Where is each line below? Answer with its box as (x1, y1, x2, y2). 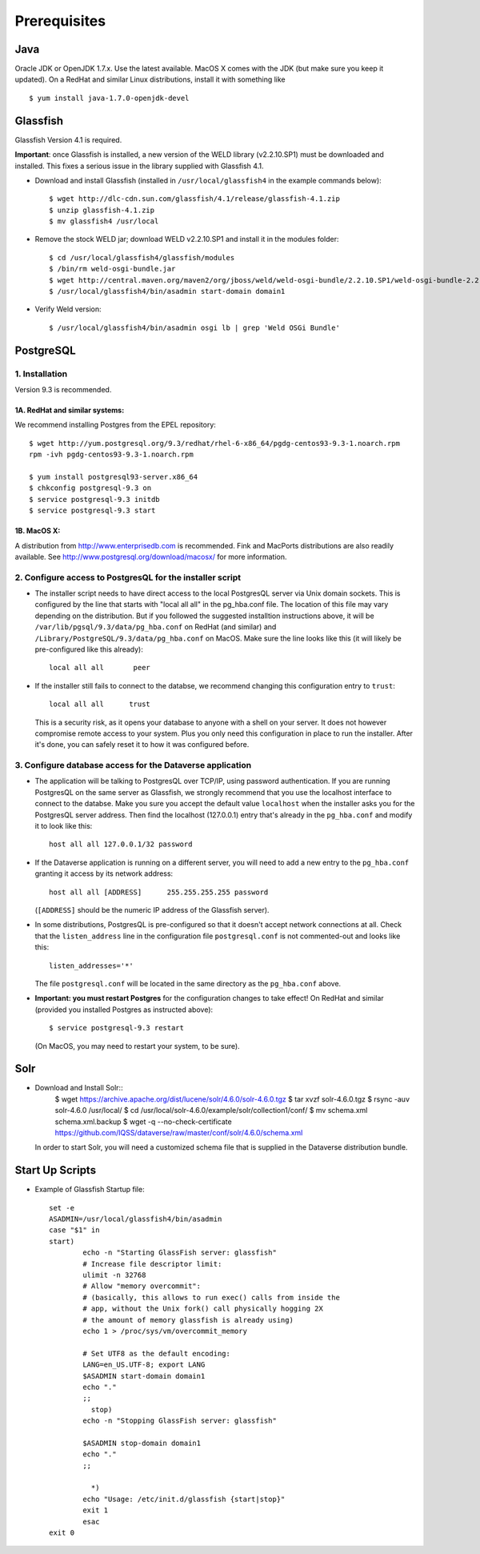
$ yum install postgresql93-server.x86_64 (29, 472, 198, 481)
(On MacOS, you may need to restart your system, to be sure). (34, 1041, 240, 1050)
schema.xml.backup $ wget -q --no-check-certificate (54, 1117, 232, 1126)
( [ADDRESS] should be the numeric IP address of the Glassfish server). (34, 905, 270, 914)
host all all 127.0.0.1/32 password (49, 840, 193, 849)
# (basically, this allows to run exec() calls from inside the (82, 1293, 340, 1302)
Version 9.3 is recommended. (14, 384, 112, 394)
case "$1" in (49, 1226, 100, 1235)
